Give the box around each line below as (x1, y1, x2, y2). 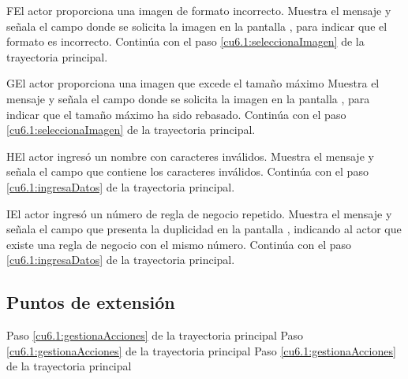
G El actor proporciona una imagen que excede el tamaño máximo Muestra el (6, 75, 380, 91)
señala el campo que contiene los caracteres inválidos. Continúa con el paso (6, 163, 369, 180)
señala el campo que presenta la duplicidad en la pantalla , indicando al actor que (6, 221, 402, 237)
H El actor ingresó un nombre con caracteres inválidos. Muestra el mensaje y (6, 147, 374, 164)
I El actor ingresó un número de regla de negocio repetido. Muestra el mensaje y (6, 205, 392, 221)
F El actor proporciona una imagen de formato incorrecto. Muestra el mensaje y (6, 2, 391, 18)
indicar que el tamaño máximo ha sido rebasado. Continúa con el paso (6, 106, 346, 122)
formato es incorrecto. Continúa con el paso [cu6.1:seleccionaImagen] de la (6, 33, 365, 50)
